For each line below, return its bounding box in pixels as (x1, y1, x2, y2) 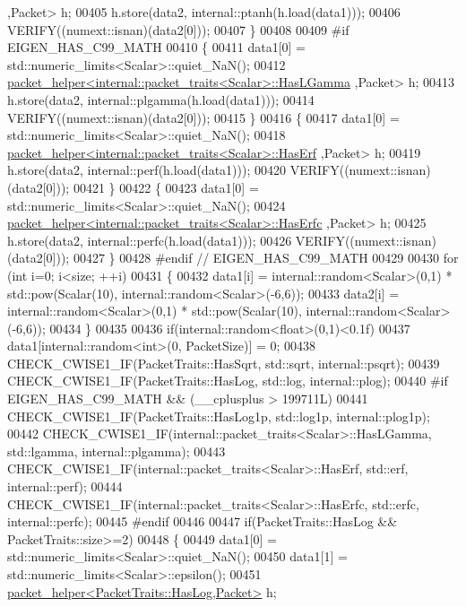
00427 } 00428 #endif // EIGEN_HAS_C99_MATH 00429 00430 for (73, 248, 459, 267)
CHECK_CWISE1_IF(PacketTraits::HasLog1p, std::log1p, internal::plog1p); (7, 406, 430, 425)
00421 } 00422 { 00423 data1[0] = (73, 178, 259, 196)
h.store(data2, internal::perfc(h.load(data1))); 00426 (7, 230, 292, 249)
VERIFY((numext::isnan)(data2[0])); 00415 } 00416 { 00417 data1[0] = (7, 108, 400, 126)
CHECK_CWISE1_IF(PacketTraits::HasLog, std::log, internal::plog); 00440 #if (7, 371, 448, 390)
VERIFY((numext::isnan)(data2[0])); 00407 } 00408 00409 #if (7, 20, 349, 39)
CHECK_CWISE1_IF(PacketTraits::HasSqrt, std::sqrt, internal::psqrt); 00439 (7, 353, 440, 372)
